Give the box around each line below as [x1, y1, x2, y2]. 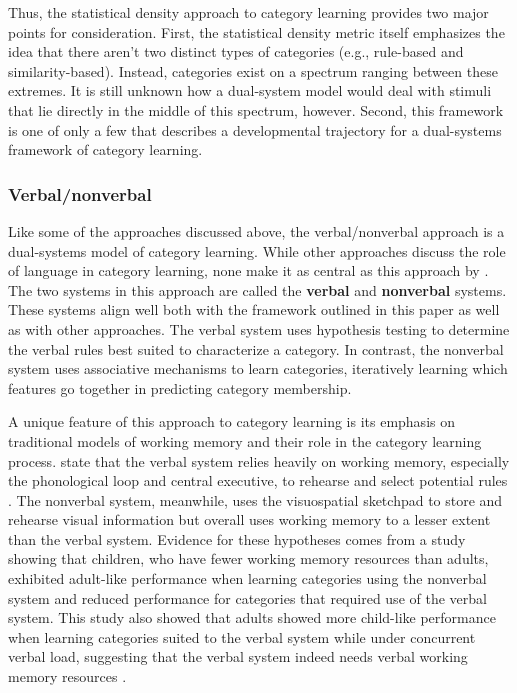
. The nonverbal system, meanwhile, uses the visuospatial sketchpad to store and [8, 489, 503, 510]
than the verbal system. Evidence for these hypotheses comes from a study [8, 528, 466, 549]
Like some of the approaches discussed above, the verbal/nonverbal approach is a [8, 220, 505, 241]
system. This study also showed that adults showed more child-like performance [8, 607, 496, 628]
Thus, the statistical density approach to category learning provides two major [8, 2, 489, 22]
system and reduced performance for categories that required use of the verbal [8, 587, 487, 608]
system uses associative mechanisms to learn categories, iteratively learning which [8, 358, 508, 379]
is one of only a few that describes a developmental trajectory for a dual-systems [8, 119, 502, 140]
